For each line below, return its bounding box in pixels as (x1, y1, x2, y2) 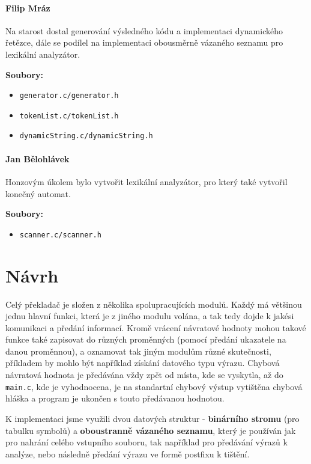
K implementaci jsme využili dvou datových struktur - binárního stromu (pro (5, 412, 300, 424)
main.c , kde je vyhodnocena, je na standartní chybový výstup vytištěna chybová (5, 380, 303, 392)
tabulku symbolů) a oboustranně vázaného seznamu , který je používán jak (5, 424, 296, 436)
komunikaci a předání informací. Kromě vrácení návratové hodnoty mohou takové (5, 321, 306, 334)
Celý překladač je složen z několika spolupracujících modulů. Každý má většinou (5, 298, 302, 310)
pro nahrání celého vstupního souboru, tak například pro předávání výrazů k (5, 436, 288, 448)
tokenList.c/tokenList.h (19, 111, 119, 120)
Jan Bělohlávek (5, 152, 70, 165)
